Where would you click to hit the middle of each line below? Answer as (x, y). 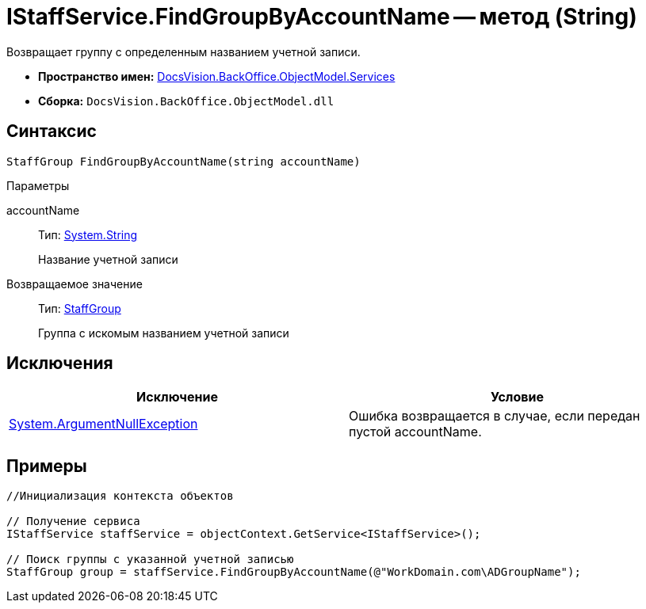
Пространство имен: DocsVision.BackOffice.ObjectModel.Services (217, 76)
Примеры (47, 466)
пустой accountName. (415, 432)
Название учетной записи (108, 259)
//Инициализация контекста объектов (120, 496)
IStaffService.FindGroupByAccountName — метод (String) (322, 17)
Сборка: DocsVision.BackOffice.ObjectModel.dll (186, 101)
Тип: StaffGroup (80, 308)
